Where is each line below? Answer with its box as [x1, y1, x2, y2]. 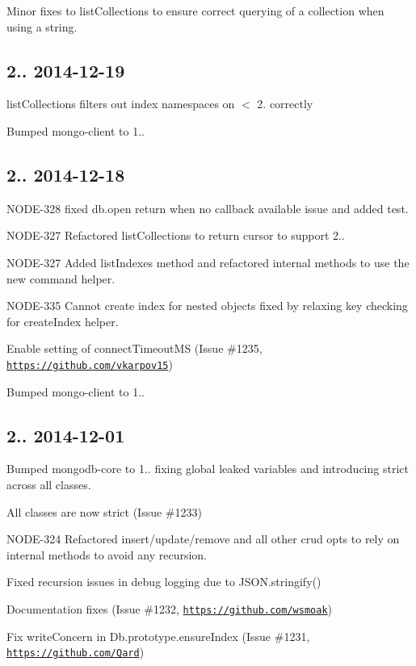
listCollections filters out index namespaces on [6, 95, 235, 112]
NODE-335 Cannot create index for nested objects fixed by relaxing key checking [6, 297, 408, 314]
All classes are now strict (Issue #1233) [6, 503, 202, 520]
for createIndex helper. [6, 312, 119, 329]
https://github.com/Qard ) [6, 643, 145, 660]
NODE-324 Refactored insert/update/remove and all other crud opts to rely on [6, 530, 400, 547]
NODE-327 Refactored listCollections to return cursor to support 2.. [6, 227, 345, 244]
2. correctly [257, 95, 313, 112]
